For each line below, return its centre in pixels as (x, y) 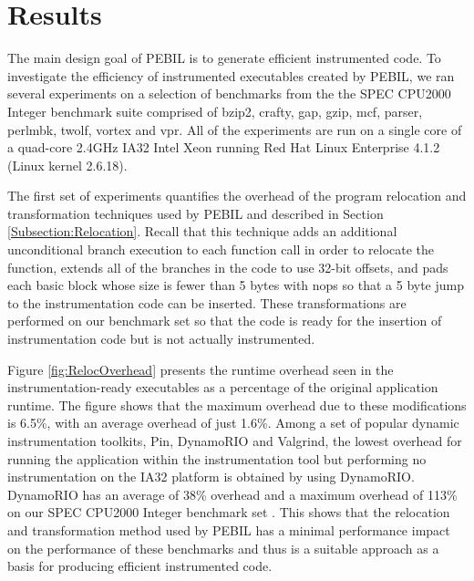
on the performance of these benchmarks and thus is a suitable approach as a (223, 548)
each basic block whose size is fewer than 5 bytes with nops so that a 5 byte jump (236, 285)
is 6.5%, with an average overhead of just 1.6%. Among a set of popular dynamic (233, 423)
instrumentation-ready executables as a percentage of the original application (223, 387)
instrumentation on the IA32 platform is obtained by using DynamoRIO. (211, 477)
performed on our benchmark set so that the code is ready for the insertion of (225, 321)
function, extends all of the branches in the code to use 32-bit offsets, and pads (228, 267)
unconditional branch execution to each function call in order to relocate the (221, 249)
